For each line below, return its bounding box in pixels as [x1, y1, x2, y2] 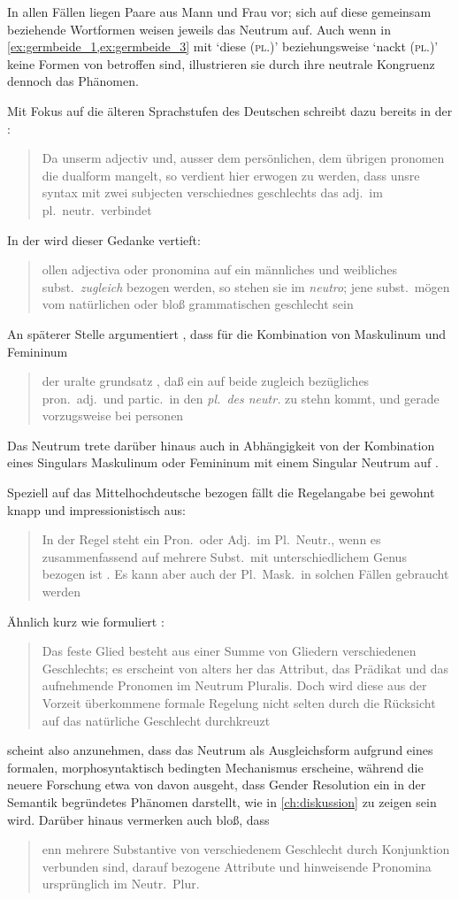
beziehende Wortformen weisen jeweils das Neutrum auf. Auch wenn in [7, 19, 391, 38]
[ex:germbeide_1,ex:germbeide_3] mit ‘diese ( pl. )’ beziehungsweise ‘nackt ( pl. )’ [7, 37, 439, 56]
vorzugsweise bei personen [42, 406, 184, 425]
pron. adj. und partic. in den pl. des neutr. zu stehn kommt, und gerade [42, 388, 440, 407]
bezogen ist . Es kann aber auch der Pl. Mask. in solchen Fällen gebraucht [42, 565, 449, 583]
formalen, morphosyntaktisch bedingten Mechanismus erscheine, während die [7, 758, 424, 776]
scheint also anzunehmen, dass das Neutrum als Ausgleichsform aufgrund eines [7, 741, 433, 759]
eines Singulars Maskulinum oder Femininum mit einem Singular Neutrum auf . [7, 453, 439, 472]
